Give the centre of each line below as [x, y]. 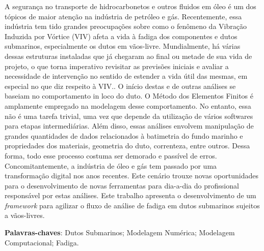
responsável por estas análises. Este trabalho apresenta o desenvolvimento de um [130, 195]
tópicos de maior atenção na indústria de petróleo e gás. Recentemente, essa [123, 16]
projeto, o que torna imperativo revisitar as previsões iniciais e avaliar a [117, 66]
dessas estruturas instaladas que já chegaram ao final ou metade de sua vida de [128, 56]
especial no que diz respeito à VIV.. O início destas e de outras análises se [120, 86]
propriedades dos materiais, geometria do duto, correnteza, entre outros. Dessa [127, 146]
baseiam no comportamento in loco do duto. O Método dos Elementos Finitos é [129, 96]
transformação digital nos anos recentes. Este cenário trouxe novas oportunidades [131, 176]
